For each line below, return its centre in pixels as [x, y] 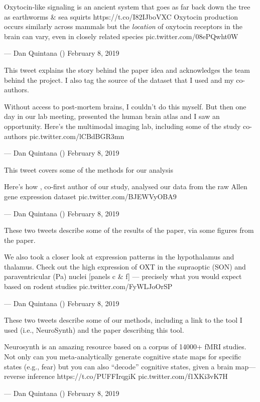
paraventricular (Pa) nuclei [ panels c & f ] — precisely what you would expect [123, 276]
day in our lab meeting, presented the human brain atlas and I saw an [112, 116]
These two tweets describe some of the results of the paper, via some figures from [129, 230]
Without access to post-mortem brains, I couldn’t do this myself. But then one [125, 106]
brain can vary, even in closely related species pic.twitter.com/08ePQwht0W [121, 36]
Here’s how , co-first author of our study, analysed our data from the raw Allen [126, 186]
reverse [15, 376]
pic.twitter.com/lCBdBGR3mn [77, 136]
